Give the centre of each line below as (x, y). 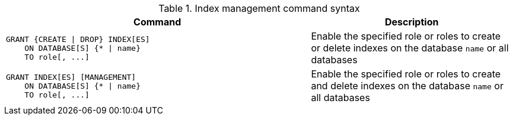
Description (412, 22)
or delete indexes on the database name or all (410, 48)
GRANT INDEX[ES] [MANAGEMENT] (71, 77)
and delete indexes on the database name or (407, 86)
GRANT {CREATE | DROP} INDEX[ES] (78, 39)
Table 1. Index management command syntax (259, 8)
